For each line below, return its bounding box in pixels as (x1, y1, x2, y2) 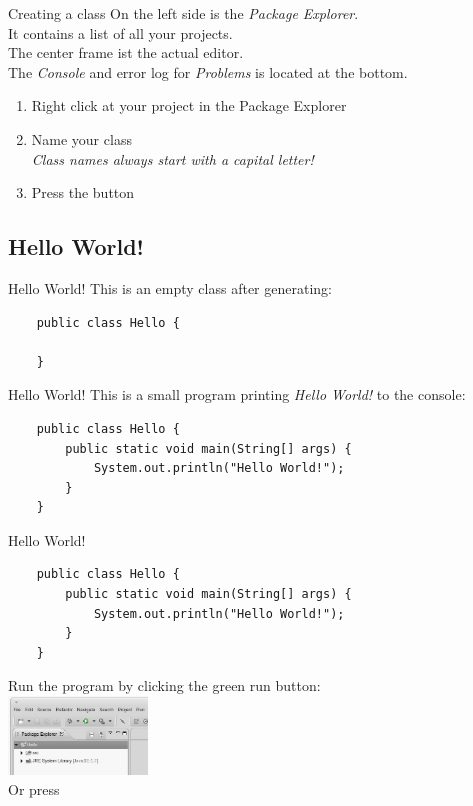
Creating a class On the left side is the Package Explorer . (8, 3, 359, 23)
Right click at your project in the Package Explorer (31, 95, 347, 116)
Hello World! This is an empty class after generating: (8, 277, 332, 298)
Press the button (31, 182, 135, 203)
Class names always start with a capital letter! (31, 148, 314, 169)
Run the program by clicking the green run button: (8, 675, 321, 696)
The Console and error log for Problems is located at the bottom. (8, 61, 408, 82)
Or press (8, 778, 60, 799)
